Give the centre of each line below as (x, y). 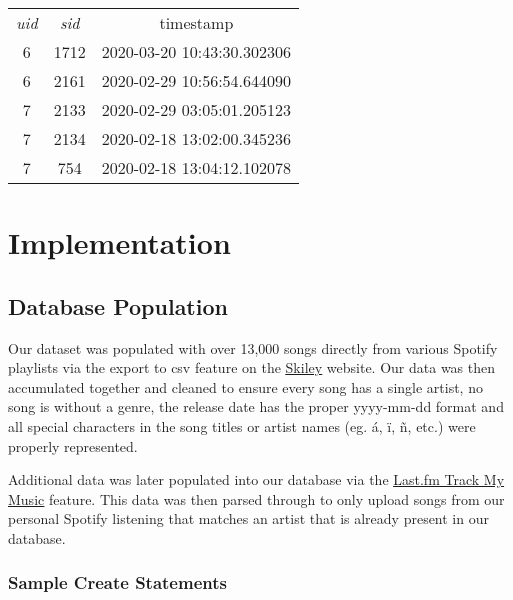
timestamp (196, 22)
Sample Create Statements (117, 582)
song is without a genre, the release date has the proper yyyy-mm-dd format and (256, 406)
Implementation (119, 242)
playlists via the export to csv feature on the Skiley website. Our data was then (251, 367)
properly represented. (73, 445)
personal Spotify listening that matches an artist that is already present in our (248, 518)
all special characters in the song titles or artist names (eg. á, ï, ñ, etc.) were (242, 425)
